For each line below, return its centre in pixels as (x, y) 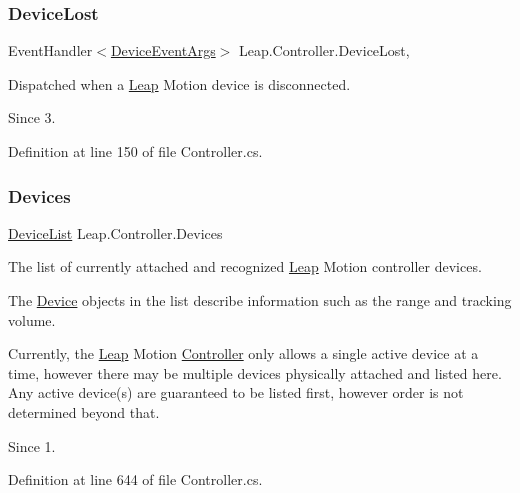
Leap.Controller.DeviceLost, (324, 50)
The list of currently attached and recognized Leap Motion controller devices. (245, 266)
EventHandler (50, 50)
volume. (32, 319)
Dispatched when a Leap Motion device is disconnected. (179, 83)
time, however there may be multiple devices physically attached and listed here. (255, 372)
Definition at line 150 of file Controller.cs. (135, 151)
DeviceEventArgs (163, 50)
